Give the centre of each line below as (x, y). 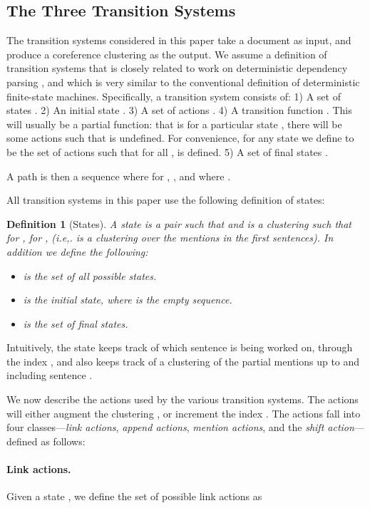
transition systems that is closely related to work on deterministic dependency (177, 68)
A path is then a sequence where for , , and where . (119, 176)
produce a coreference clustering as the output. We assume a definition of (167, 54)
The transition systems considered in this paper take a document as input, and (179, 40)
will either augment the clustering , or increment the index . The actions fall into (184, 413)
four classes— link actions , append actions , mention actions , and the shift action (180, 427)
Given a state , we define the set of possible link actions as (134, 496)
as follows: (63, 441)
